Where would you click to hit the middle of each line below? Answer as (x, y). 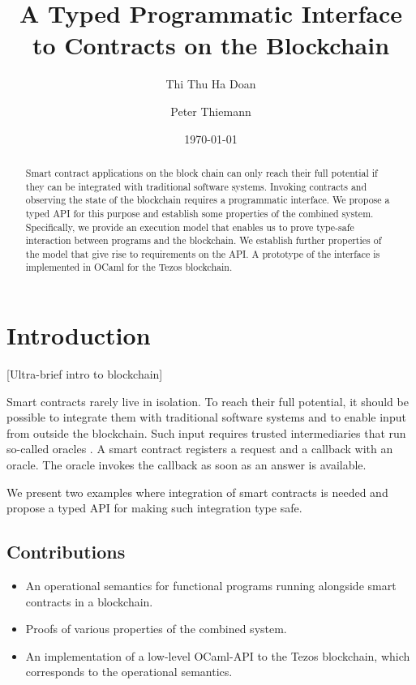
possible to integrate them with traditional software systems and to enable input (206, 417)
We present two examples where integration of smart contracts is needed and (197, 492)
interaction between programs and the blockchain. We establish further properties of (204, 240)
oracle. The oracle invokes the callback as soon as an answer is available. (187, 465)
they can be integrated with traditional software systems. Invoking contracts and (196, 186)
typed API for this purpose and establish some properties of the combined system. (199, 213)
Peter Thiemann (211, 111)
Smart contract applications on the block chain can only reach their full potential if (202, 172)
